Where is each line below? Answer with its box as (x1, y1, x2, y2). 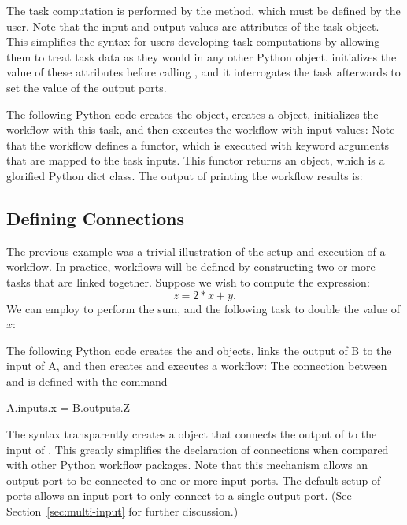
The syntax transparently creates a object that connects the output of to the (6, 426, 377, 442)
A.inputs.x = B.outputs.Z (6, 399, 131, 416)
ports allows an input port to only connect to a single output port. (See (6, 487, 352, 504)
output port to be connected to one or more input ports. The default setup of (6, 471, 381, 488)
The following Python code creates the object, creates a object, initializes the (6, 105, 379, 122)
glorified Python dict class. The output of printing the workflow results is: (6, 167, 363, 183)
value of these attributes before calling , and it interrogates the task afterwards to (6, 64, 401, 80)
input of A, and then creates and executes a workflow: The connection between (6, 357, 387, 374)
